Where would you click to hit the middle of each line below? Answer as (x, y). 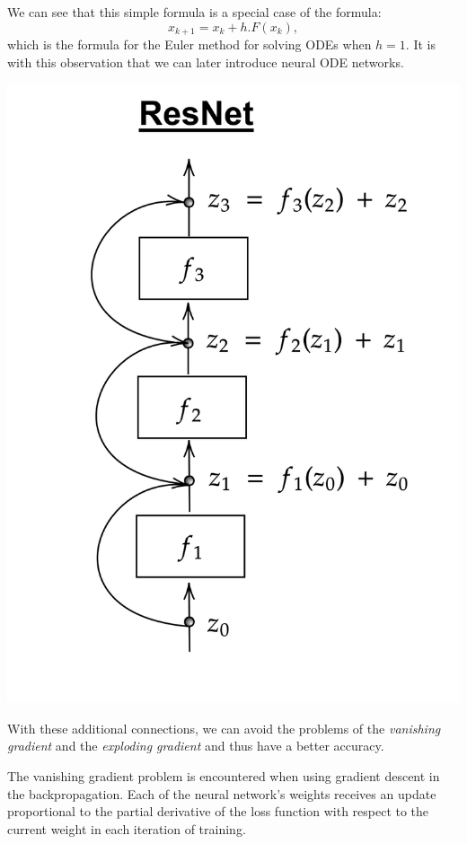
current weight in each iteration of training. (127, 828)
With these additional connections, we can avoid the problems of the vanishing (224, 728)
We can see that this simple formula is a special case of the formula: (194, 12)
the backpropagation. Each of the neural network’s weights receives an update (222, 793)
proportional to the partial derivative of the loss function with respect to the (218, 811)
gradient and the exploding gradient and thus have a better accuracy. (196, 746)
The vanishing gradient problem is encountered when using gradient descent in (224, 775)
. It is (420, 44)
